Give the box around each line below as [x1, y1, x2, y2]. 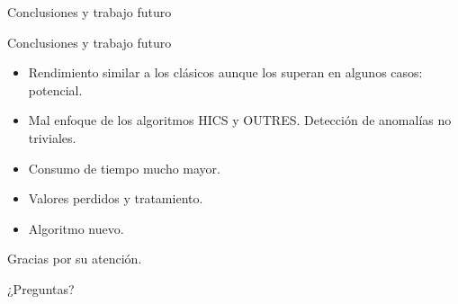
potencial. [28, 80, 83, 99]
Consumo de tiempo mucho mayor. [28, 158, 221, 177]
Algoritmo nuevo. [28, 219, 124, 237]
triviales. [28, 128, 76, 147]
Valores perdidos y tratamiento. [28, 189, 203, 208]
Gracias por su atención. [7, 249, 142, 268]
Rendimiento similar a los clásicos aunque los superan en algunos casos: [28, 63, 423, 82]
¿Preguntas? [7, 279, 75, 298]
